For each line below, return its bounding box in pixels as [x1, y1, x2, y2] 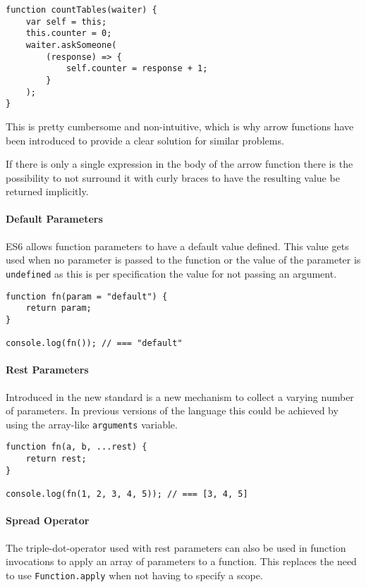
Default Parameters [6, 211, 103, 226]
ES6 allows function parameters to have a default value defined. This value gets [6, 238, 349, 253]
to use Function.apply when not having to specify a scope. [6, 567, 263, 582]
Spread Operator [6, 513, 90, 528]
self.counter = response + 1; [66, 63, 208, 74]
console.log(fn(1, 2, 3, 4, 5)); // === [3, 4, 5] [6, 489, 248, 500]
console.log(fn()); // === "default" [6, 338, 183, 349]
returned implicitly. [6, 184, 89, 199]
